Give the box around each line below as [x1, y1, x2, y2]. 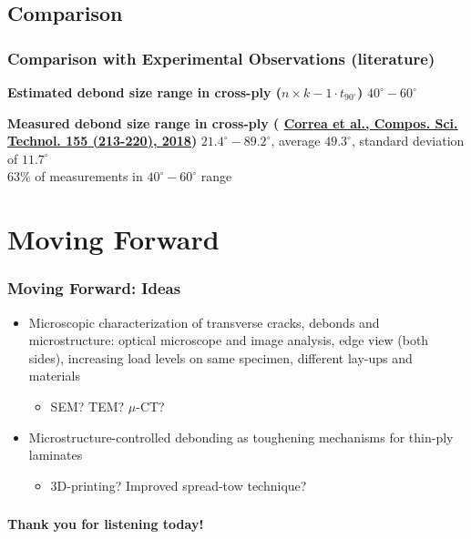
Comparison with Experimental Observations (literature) [7, 46, 435, 69]
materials [28, 366, 80, 385]
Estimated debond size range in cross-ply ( [7, 83, 282, 101]
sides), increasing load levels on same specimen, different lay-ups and [28, 348, 413, 367]
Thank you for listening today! [7, 514, 204, 534]
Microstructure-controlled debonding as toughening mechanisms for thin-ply [28, 427, 454, 446]
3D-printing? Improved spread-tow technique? [50, 475, 307, 494]
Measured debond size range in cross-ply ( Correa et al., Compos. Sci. [7, 113, 458, 132]
